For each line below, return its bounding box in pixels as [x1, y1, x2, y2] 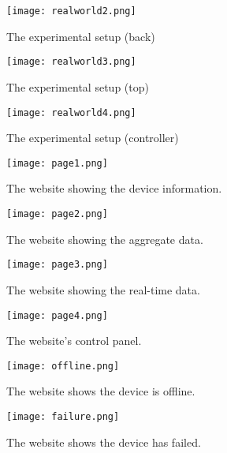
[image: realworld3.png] [6, 56, 136, 68]
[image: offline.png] [6, 360, 120, 372]
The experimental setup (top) [6, 78, 149, 95]
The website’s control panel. [6, 332, 142, 349]
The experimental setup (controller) [6, 129, 179, 146]
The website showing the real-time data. [6, 281, 200, 298]
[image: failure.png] [6, 411, 120, 422]
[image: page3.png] [6, 259, 108, 271]
